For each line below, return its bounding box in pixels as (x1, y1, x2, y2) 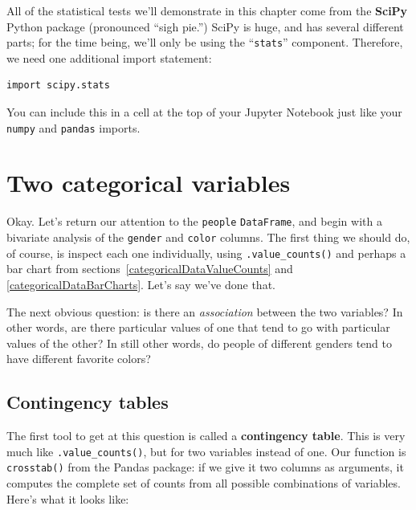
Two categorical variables (6, 166, 291, 199)
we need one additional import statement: (6, 49, 212, 66)
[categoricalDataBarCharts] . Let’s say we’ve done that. (6, 275, 275, 292)
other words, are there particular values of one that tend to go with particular (6, 319, 390, 336)
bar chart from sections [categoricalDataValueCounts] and (6, 260, 293, 277)
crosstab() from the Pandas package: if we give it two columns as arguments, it (6, 459, 404, 475)
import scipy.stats (6, 80, 110, 92)
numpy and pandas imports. (6, 119, 141, 136)
